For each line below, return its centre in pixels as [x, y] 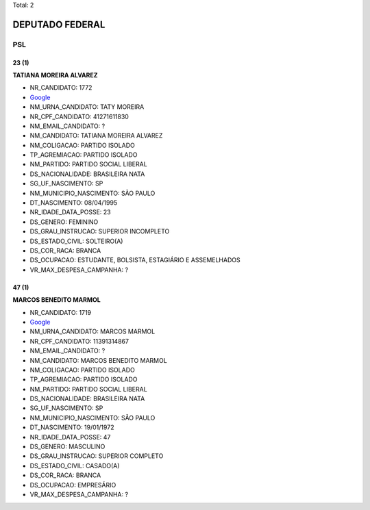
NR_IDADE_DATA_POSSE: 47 [70, 437]
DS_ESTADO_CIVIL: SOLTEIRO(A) [76, 241]
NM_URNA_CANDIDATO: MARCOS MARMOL [92, 331]
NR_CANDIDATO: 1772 [61, 88]
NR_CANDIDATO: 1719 [61, 312]
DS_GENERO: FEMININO [64, 222]
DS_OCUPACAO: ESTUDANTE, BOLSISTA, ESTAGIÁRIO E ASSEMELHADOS [135, 260]
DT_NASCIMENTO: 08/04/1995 [74, 203]
